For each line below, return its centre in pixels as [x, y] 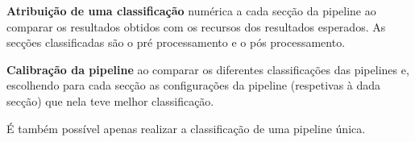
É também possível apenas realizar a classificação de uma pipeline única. [186, 128]
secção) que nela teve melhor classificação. [110, 100]
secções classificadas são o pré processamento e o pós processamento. [176, 42]
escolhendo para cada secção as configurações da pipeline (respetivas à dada [194, 85]
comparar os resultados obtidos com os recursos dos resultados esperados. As [196, 26]
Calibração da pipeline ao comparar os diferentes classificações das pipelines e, [208, 69]
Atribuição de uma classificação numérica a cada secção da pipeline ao [191, 10]
